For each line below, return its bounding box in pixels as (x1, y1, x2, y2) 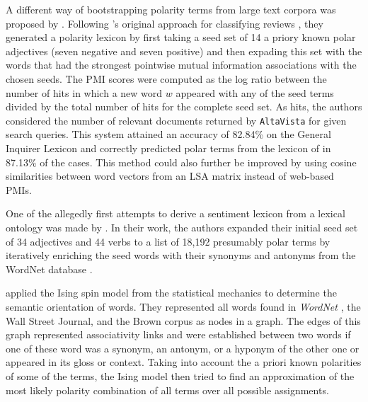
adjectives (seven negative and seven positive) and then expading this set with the (6, 43, 362, 58)
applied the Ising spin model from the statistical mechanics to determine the (6, 285, 337, 300)
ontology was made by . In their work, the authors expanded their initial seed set (6, 219, 358, 234)
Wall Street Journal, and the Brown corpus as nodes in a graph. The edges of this (6, 313, 361, 328)
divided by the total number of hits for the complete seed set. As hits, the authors (6, 99, 362, 114)
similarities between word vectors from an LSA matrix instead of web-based (6, 168, 334, 183)
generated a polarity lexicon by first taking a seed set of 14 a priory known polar (6, 30, 356, 45)
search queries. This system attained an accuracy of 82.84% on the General (6, 127, 331, 142)
